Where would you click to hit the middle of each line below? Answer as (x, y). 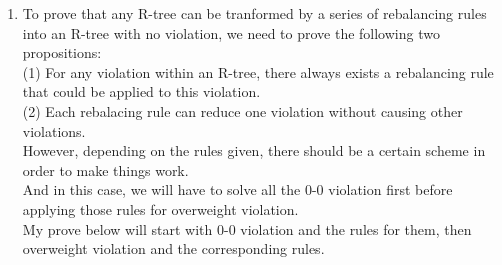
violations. (54, 130)
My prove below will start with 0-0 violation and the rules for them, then (247, 228)
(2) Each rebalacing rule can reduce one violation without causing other (242, 110)
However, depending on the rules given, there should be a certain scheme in (254, 150)
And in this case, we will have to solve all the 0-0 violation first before (237, 189)
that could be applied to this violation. (141, 91)
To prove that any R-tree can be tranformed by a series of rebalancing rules (254, 13)
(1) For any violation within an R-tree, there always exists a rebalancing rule (258, 71)
